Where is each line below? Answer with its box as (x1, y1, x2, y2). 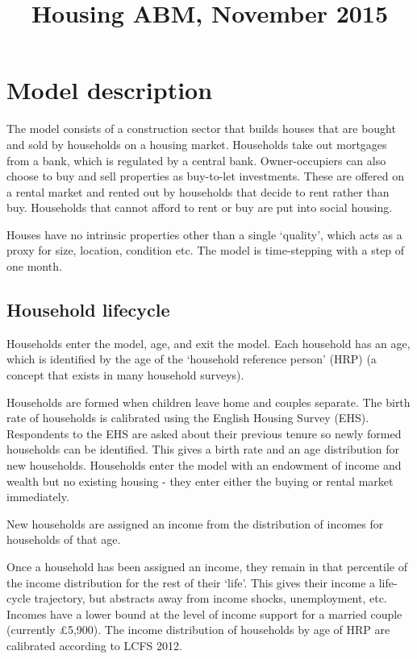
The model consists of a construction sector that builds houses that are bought (6, 120, 396, 137)
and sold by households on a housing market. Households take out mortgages (6, 135, 387, 152)
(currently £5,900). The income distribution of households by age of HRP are (6, 621, 390, 638)
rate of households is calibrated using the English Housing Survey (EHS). (6, 409, 369, 426)
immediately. (6, 488, 69, 505)
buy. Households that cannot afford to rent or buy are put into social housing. (6, 199, 393, 216)
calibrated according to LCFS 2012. (6, 636, 182, 653)
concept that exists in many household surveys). (6, 367, 244, 383)
